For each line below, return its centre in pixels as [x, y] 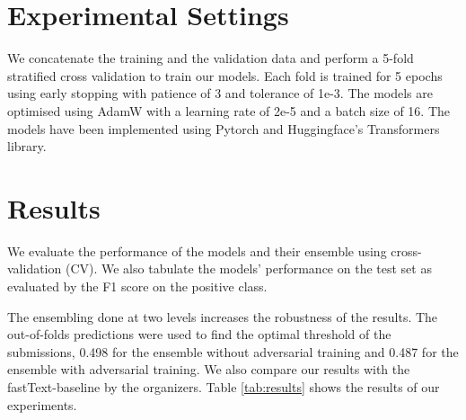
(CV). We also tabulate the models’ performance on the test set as [248, 268]
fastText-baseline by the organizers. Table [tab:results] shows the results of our [224, 386]
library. [27, 146]
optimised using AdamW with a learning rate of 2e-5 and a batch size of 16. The [229, 110]
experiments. [42, 404]
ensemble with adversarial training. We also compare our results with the [209, 369]
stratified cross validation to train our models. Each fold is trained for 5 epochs [225, 75]
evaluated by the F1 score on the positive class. [137, 286]
